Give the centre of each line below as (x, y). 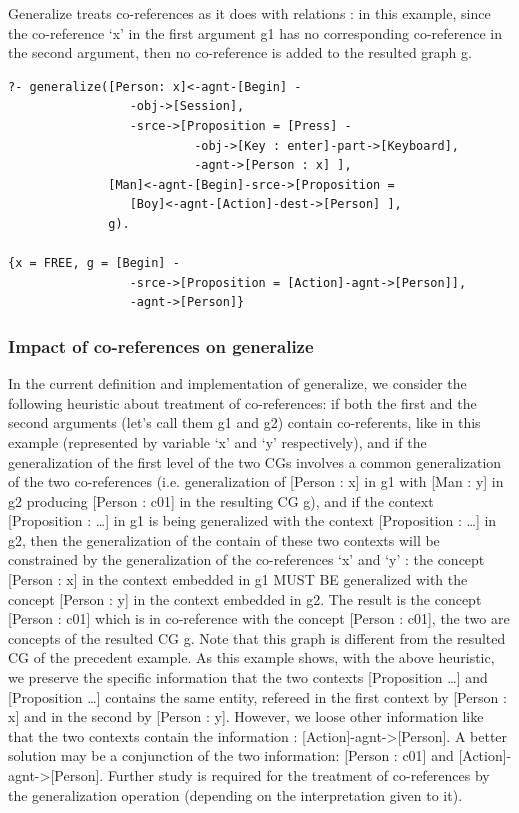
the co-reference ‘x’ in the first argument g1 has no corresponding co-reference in (255, 32)
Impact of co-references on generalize (161, 345)
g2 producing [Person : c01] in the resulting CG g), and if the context (221, 500)
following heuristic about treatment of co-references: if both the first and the (242, 402)
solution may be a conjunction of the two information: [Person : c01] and (231, 755)
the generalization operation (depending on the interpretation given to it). (235, 794)
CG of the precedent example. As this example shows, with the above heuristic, (251, 657)
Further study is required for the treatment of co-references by (298, 775)
